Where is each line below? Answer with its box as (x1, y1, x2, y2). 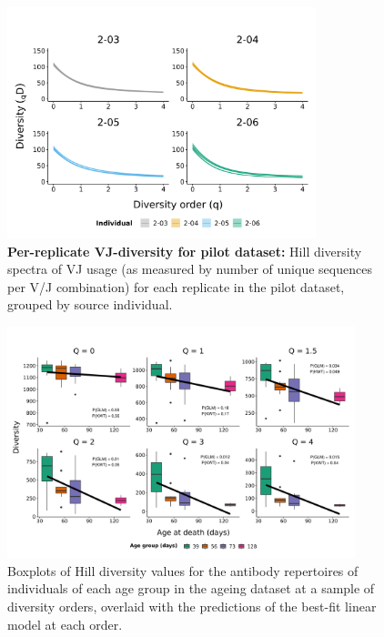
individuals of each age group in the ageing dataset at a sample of (7, 579, 375, 598)
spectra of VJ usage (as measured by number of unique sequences (7, 259, 372, 278)
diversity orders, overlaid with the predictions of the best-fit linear (7, 596, 377, 615)
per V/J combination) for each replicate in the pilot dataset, (7, 277, 345, 296)
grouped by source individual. (7, 295, 173, 314)
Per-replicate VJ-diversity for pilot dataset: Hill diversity (7, 241, 362, 260)
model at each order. (7, 614, 123, 633)
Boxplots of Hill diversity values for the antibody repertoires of (7, 561, 359, 580)
